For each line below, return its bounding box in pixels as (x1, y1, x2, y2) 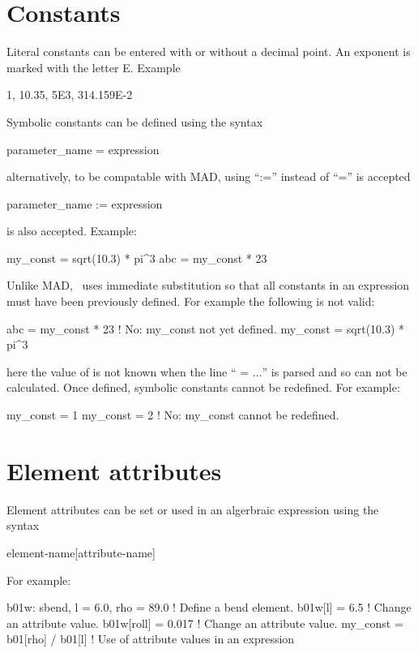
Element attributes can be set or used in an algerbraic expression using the (6, 500, 379, 518)
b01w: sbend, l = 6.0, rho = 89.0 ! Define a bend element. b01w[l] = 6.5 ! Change (6, 599, 412, 616)
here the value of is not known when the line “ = (6, 363, 250, 380)
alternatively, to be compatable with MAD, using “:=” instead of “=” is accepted (6, 168, 411, 185)
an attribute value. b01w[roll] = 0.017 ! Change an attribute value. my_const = (6, 614, 403, 631)
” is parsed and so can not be (262, 363, 407, 380)
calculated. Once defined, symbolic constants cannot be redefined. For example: (6, 379, 400, 396)
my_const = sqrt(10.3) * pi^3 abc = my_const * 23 (6, 249, 267, 266)
